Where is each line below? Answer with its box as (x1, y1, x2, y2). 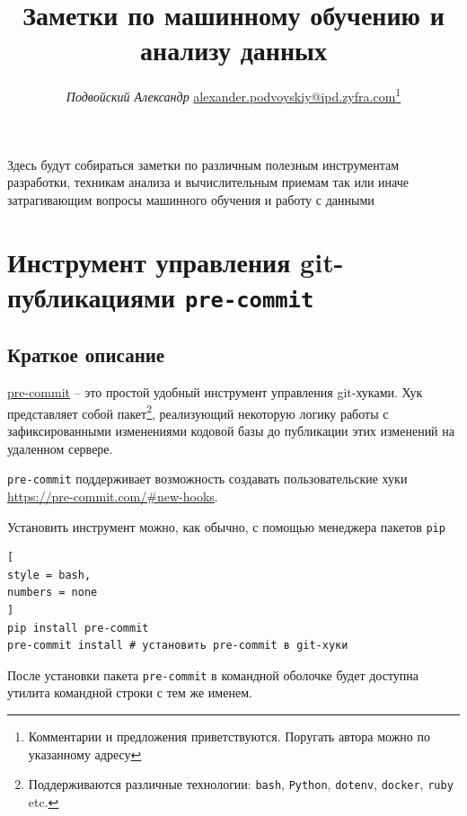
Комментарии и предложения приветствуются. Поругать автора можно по (28, 726, 431, 745)
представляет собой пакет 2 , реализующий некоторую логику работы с (7, 401, 389, 422)
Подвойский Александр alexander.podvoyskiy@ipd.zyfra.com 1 (66, 84, 401, 105)
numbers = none (7, 586, 98, 599)
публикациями (7, 278, 176, 315)
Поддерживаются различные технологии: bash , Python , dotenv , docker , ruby (28, 775, 454, 794)
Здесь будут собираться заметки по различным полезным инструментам (7, 155, 400, 173)
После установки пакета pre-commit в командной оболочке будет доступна (7, 665, 419, 684)
